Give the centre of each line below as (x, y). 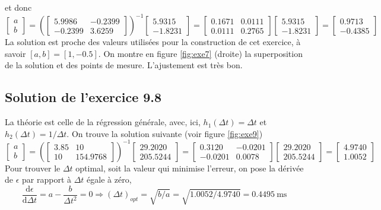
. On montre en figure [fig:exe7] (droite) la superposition (200, 53)
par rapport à (47, 179)
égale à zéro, (109, 179)
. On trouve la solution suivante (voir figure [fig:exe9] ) (165, 133)
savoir (15, 53)
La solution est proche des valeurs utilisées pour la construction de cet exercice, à (153, 42)
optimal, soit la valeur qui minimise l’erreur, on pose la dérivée (190, 168)
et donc (18, 7)
